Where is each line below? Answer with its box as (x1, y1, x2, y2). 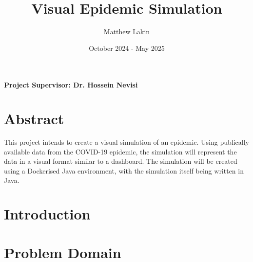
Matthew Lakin (103, 26, 150, 37)
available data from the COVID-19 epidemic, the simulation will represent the (4, 146, 237, 156)
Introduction (4, 204, 91, 224)
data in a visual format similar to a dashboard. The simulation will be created (4, 156, 237, 166)
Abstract (4, 109, 64, 129)
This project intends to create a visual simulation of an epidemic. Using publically (4, 137, 249, 147)
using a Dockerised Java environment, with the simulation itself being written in (4, 165, 244, 175)
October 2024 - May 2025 (89, 43, 165, 53)
